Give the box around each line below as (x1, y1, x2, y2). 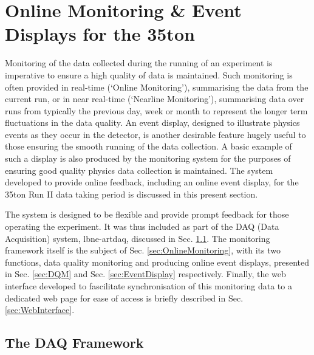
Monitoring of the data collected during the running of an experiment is (5, 57, 273, 69)
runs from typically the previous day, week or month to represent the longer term (5, 104, 308, 117)
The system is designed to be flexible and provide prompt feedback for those (5, 208, 289, 221)
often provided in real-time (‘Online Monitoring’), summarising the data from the (5, 80, 309, 93)
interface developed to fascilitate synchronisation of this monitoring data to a (5, 280, 292, 292)
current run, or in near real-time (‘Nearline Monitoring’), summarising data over (5, 92, 304, 105)
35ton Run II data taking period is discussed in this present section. (5, 187, 258, 200)
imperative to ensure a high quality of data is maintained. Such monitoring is (5, 68, 293, 81)
